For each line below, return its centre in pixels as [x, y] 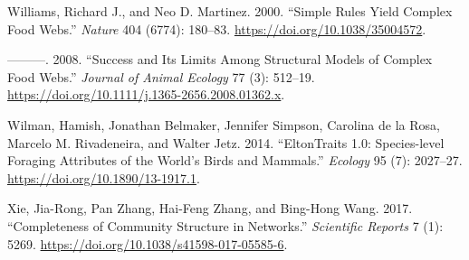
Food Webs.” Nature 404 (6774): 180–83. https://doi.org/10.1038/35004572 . [217, 28]
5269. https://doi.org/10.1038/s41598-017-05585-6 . [148, 243]
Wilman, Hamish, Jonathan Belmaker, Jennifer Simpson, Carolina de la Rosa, [224, 124]
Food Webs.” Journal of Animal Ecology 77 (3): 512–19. [161, 76]
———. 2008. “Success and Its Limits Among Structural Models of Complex [220, 59]
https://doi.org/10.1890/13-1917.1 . [104, 177]
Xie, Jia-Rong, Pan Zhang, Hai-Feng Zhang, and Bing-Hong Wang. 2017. [210, 208]
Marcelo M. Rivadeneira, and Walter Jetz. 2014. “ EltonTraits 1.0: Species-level [226, 142]
